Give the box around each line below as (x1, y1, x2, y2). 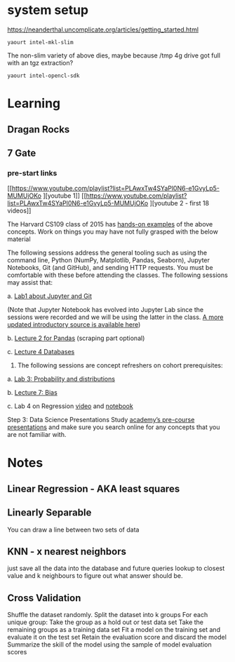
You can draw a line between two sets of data (7, 525, 140, 534)
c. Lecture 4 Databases (7, 348, 75, 356)
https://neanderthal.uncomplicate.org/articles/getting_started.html (7, 25, 199, 34)
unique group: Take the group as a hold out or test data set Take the (7, 618, 204, 626)
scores (7, 648, 27, 656)
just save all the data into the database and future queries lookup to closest (7, 564, 225, 573)
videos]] (7, 206, 32, 215)
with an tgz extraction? (7, 58, 74, 67)
